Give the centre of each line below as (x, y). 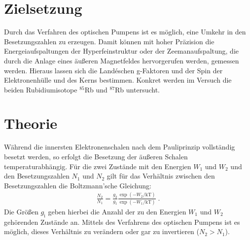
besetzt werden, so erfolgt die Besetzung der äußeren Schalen (96, 156)
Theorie (31, 123)
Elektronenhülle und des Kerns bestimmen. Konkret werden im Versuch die (118, 80)
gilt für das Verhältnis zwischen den (161, 176)
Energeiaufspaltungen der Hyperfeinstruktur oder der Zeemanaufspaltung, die (122, 51)
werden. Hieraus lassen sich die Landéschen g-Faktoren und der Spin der (113, 70)
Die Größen (21, 212)
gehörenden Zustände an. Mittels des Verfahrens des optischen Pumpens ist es (122, 222)
